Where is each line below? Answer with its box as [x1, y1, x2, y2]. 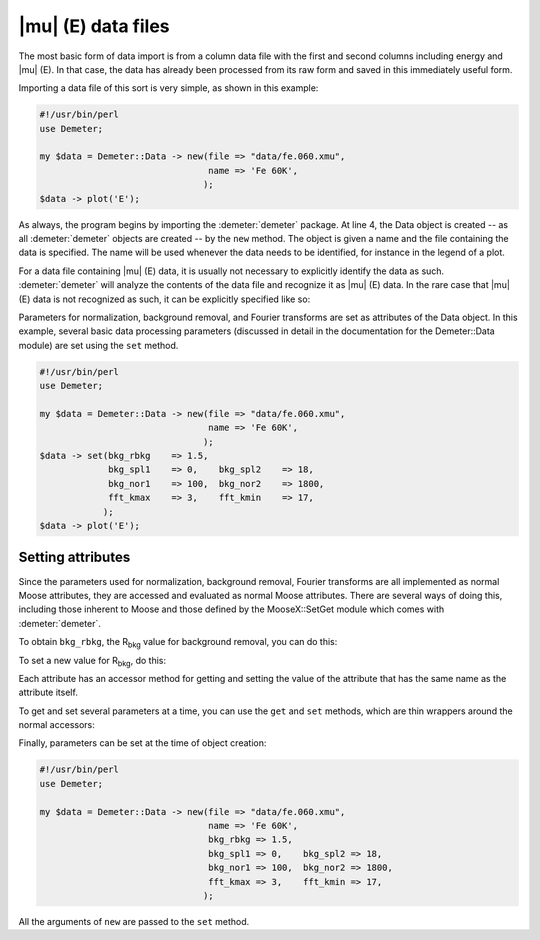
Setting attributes [18, 549, 131, 566]
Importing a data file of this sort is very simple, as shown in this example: [18, 82, 319, 94]
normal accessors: [18, 719, 95, 731]
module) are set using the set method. [18, 339, 179, 351]
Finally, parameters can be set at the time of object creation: [18, 737, 267, 749]
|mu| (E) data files [18, 15, 170, 37]
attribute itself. [18, 686, 79, 699]
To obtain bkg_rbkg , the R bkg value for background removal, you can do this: [18, 636, 338, 650]
